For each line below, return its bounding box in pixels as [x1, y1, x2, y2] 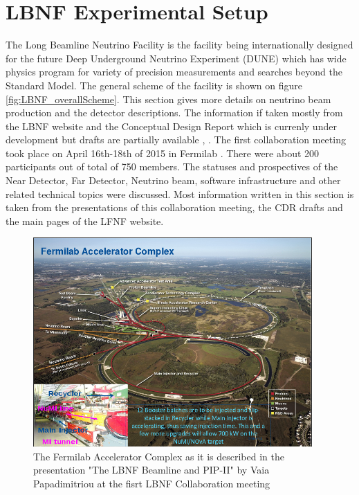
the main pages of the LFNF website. [6, 213, 164, 228]
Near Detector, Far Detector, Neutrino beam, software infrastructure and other [6, 173, 341, 188]
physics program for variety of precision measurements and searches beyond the [6, 64, 342, 79]
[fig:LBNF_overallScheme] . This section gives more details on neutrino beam [6, 91, 331, 106]
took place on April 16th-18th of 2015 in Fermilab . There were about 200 [6, 145, 320, 160]
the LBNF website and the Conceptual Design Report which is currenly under [6, 118, 337, 133]
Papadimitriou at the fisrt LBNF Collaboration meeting [33, 476, 270, 490]
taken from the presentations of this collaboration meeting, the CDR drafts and [6, 200, 343, 215]
